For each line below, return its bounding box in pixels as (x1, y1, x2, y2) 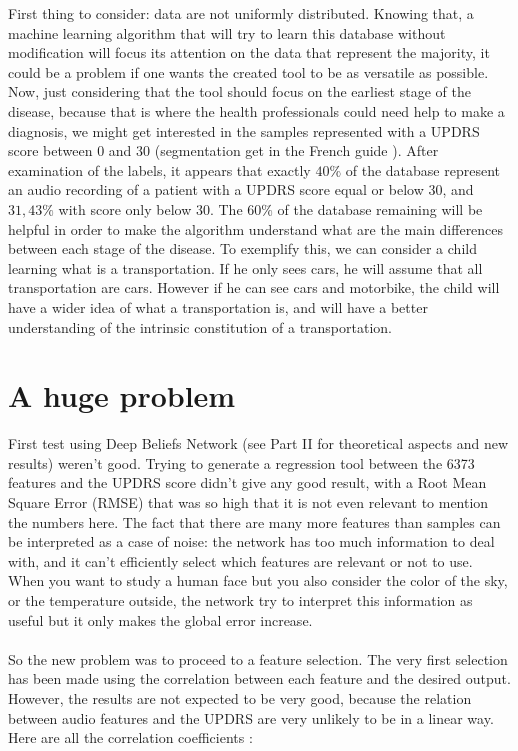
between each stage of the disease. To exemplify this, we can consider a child (8, 238, 477, 259)
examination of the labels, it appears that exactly (8, 159, 311, 180)
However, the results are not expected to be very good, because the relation (8, 687, 472, 708)
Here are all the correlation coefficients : (8, 727, 253, 748)
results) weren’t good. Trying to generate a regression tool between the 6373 (8, 452, 475, 473)
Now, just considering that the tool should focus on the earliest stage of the (8, 81, 471, 102)
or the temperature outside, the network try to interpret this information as (8, 589, 473, 610)
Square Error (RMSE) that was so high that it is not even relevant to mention (8, 492, 489, 512)
